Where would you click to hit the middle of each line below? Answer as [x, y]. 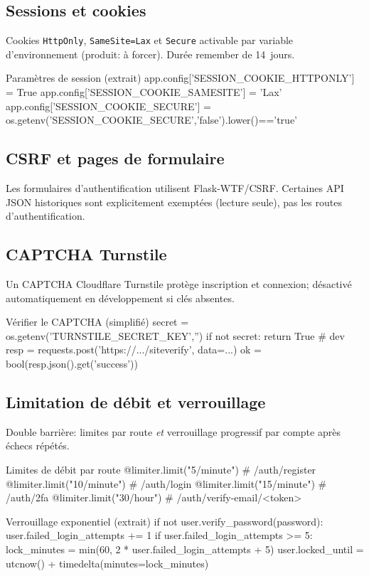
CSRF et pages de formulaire [115, 158]
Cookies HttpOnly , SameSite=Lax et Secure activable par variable [150, 40]
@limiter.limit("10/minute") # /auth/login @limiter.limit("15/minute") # [166, 483]
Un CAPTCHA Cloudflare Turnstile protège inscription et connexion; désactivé [179, 284]
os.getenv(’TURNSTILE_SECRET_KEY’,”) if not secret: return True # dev [175, 335]
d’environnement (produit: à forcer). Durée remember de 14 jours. [150, 54]
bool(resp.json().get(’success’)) [72, 363]
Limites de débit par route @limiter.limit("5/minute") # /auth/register [161, 469]
